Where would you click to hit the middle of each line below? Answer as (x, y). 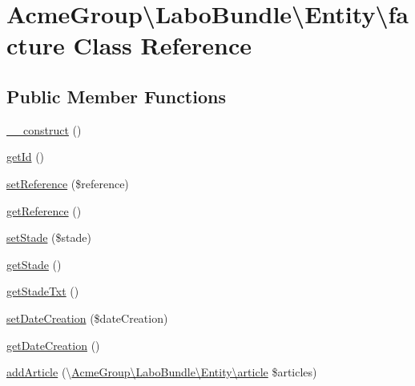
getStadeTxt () (43, 291)
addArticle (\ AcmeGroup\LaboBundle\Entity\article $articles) (162, 372)
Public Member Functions (116, 96)
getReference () (44, 210)
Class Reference (162, 45)
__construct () (44, 129)
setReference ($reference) (68, 183)
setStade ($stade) (49, 237)
